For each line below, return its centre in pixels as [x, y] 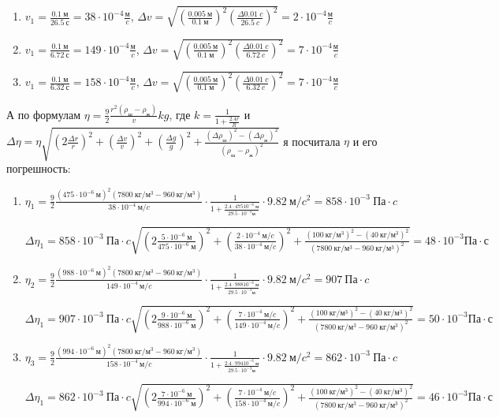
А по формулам [44, 114]
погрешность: [39, 168]
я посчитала [312, 141]
